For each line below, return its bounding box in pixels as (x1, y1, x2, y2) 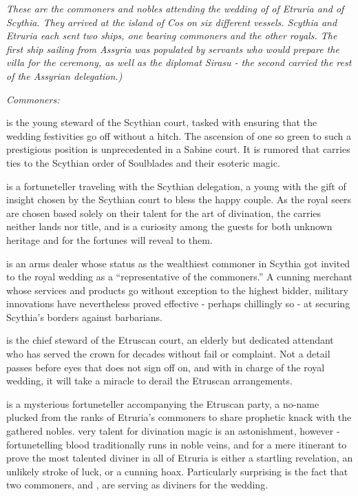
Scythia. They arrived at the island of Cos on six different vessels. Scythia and (6, 14, 337, 29)
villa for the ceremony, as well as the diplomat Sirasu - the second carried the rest (6, 55, 352, 70)
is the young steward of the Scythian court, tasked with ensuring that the (6, 115, 317, 130)
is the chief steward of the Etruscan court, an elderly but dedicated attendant (6, 333, 334, 347)
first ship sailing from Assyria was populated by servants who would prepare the (6, 41, 339, 56)
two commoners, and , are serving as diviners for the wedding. (6, 477, 268, 492)
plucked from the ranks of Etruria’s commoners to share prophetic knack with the (6, 410, 352, 424)
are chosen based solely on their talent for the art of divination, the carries (6, 205, 322, 220)
